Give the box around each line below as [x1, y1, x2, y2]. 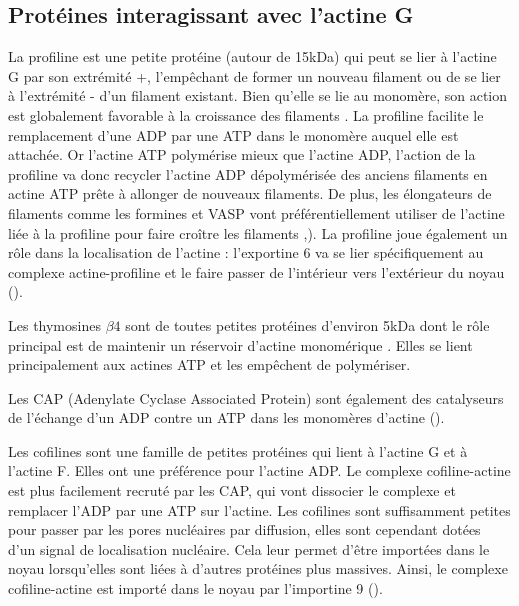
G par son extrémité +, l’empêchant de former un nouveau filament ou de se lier [8, 65, 501, 86]
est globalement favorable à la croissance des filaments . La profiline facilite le [8, 104, 484, 125]
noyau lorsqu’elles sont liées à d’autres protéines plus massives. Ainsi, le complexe [8, 558, 508, 579]
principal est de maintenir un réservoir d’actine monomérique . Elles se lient [8, 334, 473, 355]
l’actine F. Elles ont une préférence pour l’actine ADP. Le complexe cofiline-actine [8, 460, 511, 481]
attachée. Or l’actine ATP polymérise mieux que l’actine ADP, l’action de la [8, 144, 476, 165]
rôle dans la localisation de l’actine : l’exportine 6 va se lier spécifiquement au [8, 242, 484, 263]
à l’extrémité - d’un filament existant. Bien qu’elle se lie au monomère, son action [8, 85, 508, 106]
